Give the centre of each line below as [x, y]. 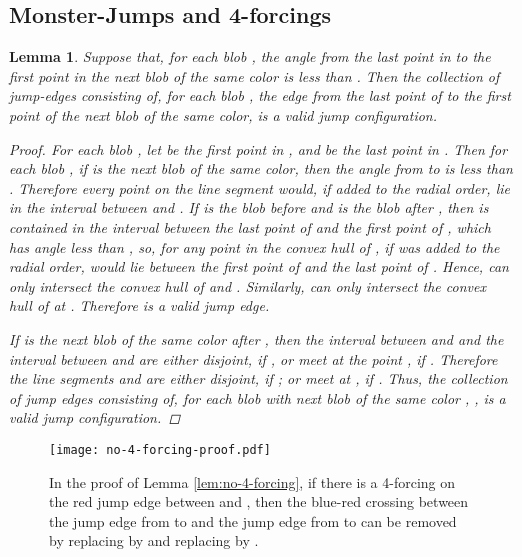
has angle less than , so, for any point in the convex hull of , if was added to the [254, 246]
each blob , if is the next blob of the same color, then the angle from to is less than [261, 168]
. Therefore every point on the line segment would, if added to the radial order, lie [260, 187]
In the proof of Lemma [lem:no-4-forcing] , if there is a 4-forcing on [252, 481]
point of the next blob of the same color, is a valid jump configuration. [223, 114]
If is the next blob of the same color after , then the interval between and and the [256, 338]
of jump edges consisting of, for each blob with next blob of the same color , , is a [257, 397]
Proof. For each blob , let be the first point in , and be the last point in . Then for [258, 148]
